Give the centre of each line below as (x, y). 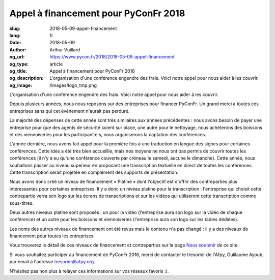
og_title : (18, 71)
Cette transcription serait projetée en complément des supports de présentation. (94, 172)
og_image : (21, 85)
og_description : (26, 78)
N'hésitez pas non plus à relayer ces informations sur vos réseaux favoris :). (89, 271)
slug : (15, 28)
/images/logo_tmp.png (73, 85)
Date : (15, 43)
